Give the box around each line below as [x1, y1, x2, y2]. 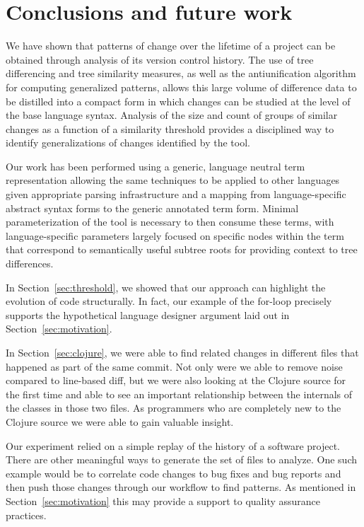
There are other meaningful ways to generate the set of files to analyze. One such [6, 452, 358, 467]
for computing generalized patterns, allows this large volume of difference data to [6, 79, 357, 94]
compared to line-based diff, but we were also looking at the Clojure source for [6, 373, 346, 388]
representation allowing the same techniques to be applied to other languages [6, 173, 340, 187]
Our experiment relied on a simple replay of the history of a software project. [6, 438, 341, 453]
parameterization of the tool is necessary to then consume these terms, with [6, 214, 334, 229]
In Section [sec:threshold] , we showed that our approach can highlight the [6, 279, 326, 294]
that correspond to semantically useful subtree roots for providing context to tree [6, 242, 358, 257]
